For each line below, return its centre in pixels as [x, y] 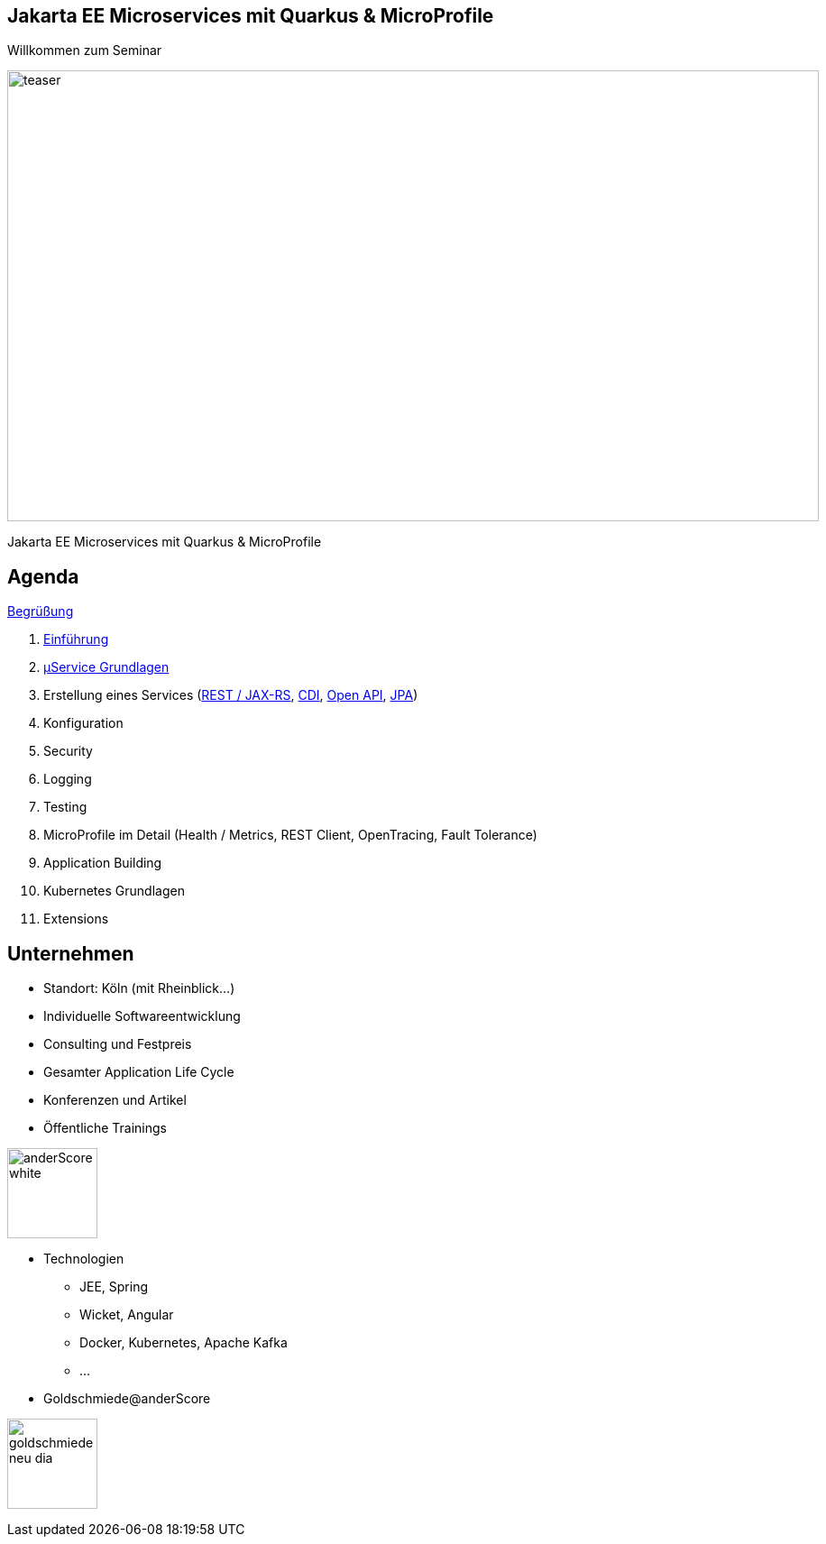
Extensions [76, 919]
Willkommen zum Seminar [85, 51]
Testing [65, 807]
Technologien [84, 1259]
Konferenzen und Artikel [115, 1100]
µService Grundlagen [106, 667]
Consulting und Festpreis [118, 1044]
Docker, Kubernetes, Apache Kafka [184, 1343]
